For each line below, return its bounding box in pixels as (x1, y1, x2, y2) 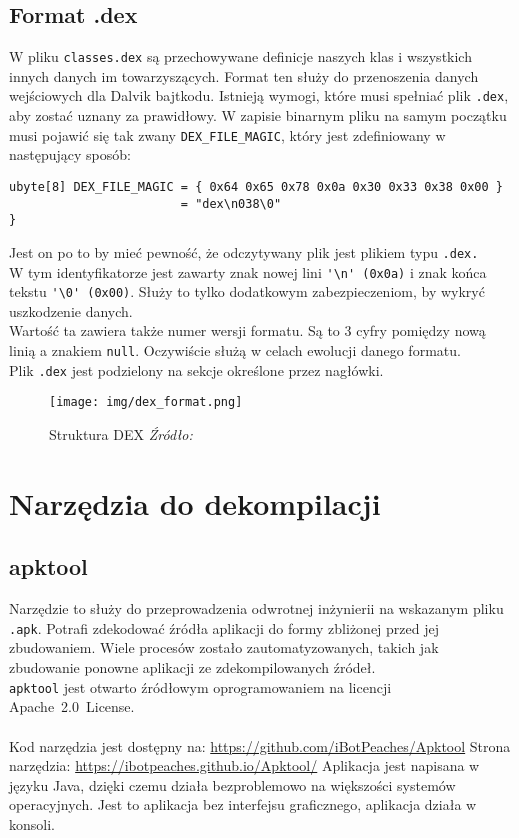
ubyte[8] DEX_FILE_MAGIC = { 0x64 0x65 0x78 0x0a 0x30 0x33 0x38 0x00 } (9, 179, 503, 194)
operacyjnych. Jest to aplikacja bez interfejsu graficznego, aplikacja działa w (9, 794, 477, 815)
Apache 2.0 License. (9, 696, 135, 717)
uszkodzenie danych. (9, 300, 133, 321)
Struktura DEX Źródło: (49, 424, 193, 445)
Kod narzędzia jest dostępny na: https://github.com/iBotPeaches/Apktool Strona (9, 735, 511, 756)
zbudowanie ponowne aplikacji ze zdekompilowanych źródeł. (9, 657, 376, 678)
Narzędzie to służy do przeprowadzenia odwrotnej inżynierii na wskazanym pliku (9, 598, 504, 619)
